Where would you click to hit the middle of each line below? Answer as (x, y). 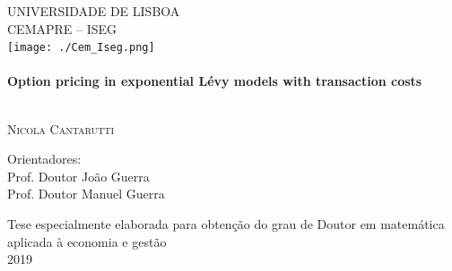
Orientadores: (44, 159)
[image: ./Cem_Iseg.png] (81, 48)
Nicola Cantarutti (61, 128)
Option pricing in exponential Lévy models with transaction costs (215, 81)
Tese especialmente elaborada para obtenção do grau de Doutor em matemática (226, 224)
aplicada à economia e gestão (87, 241)
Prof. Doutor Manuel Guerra (86, 194)
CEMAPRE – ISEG (62, 28)
